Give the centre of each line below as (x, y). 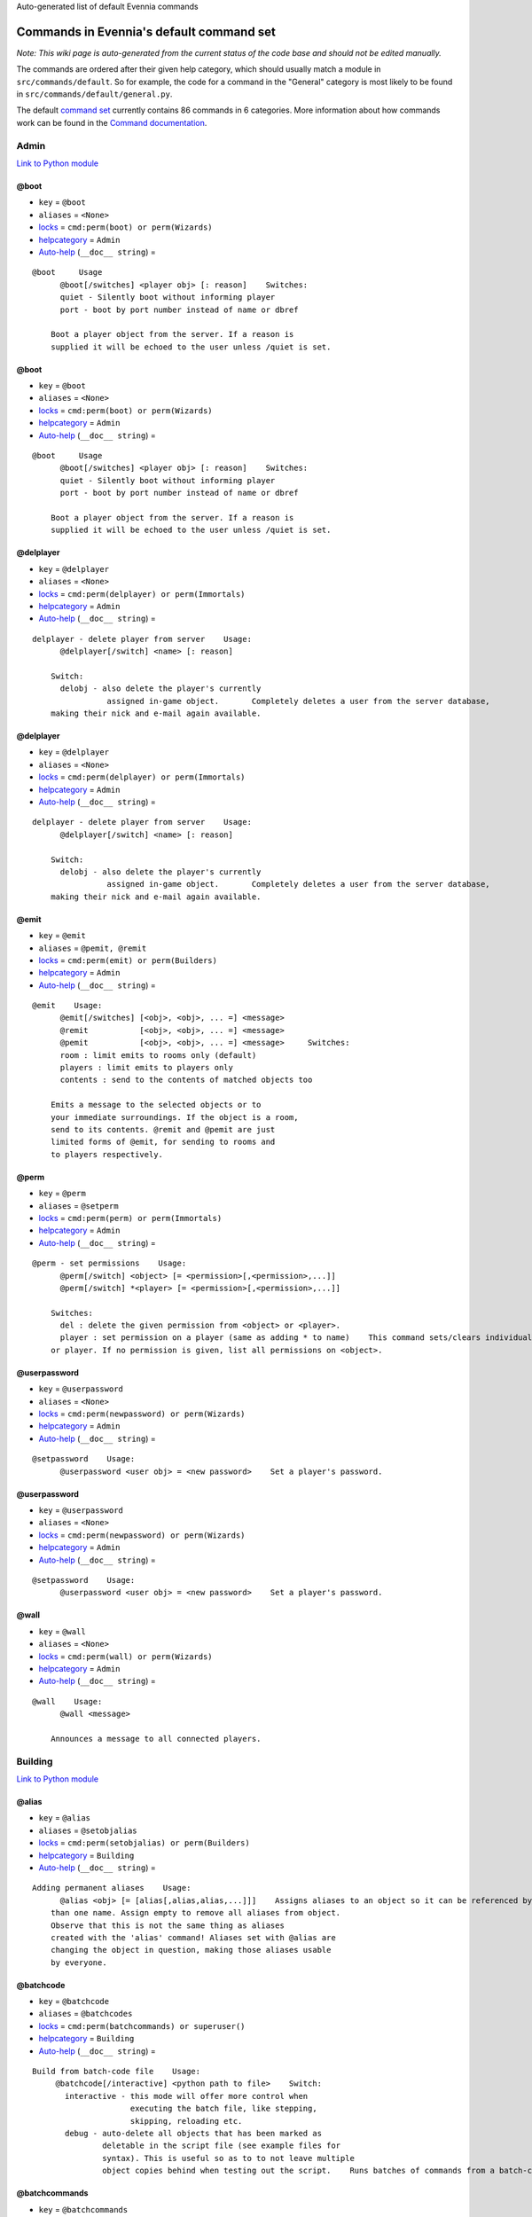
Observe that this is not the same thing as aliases (168, 1925)
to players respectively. (107, 1154)
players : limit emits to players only (147, 1068)
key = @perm (62, 1194)
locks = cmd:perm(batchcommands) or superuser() (142, 2025)
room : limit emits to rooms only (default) (158, 1055)
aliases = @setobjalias (88, 1830)
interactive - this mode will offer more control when (187, 2096)
